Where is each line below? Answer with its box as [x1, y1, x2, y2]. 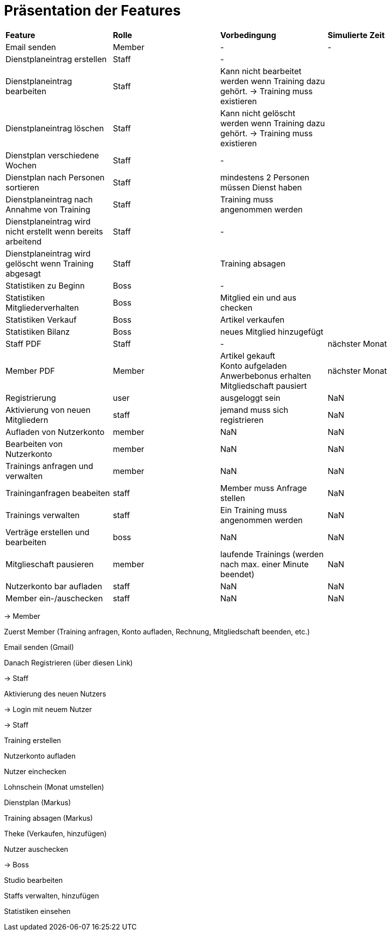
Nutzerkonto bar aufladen [6, 581, 102, 591]
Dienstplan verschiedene [6, 150, 99, 160]
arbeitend [6, 236, 42, 247]
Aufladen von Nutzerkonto [6, 426, 105, 437]
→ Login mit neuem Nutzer [4, 705, 92, 714]
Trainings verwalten [6, 510, 80, 520]
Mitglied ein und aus [220, 292, 296, 303]
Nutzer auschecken [4, 844, 69, 853]
